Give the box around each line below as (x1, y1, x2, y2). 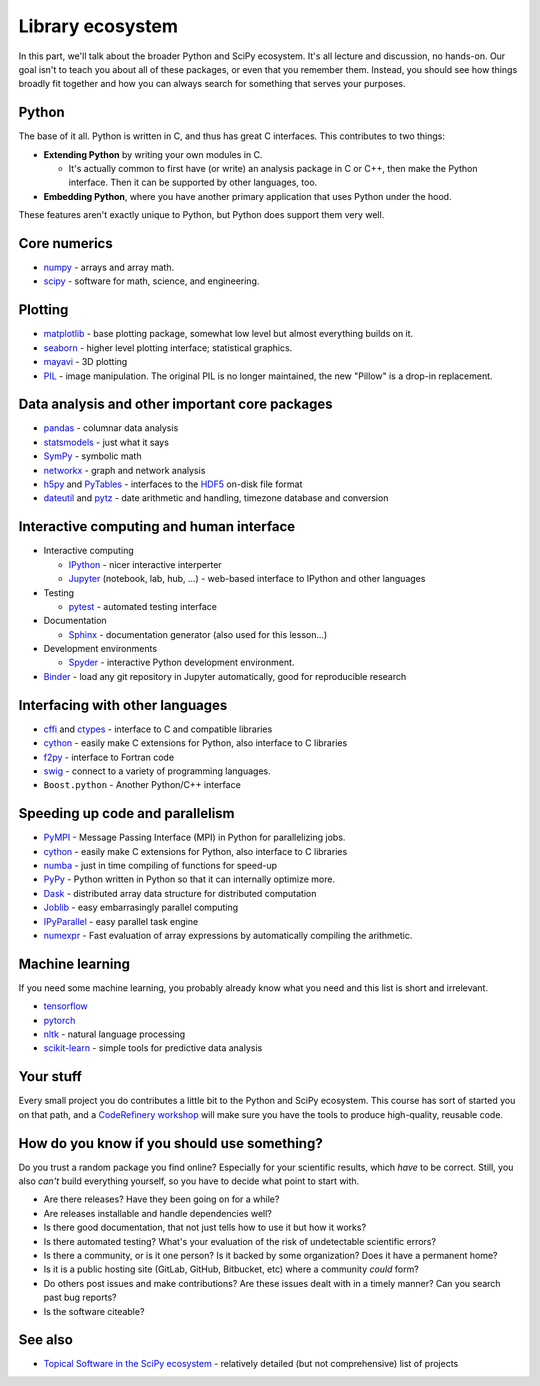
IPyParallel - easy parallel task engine (43, 915, 199, 927)
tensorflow (43, 1000, 89, 1012)
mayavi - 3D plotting (43, 356, 128, 368)
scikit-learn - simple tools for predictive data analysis (43, 1042, 263, 1054)
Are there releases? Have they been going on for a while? (43, 1193, 280, 1205)
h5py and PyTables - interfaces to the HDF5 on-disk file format (43, 478, 303, 490)
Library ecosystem (18, 15, 179, 37)
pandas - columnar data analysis (43, 422, 179, 434)
